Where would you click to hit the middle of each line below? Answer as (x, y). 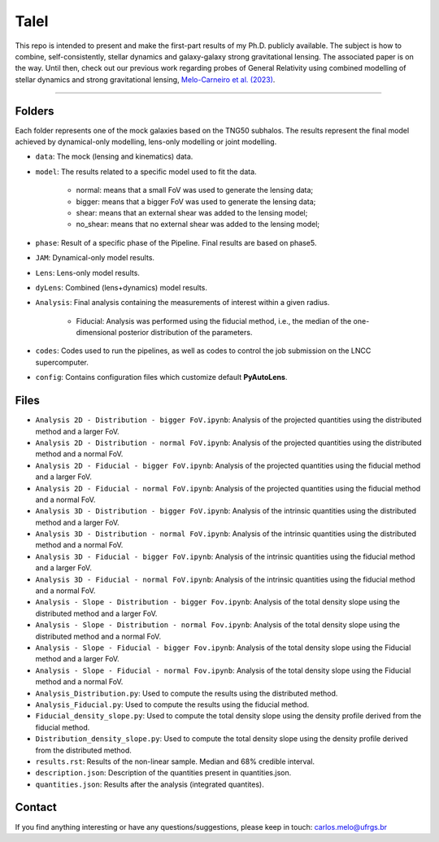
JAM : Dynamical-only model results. (95, 258)
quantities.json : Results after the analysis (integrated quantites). (150, 784)
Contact (36, 807)
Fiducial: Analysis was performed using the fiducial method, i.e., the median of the (214, 321)
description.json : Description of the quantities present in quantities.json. (163, 773)
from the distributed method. (83, 750)
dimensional (96, 333)
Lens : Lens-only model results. (87, 273)
